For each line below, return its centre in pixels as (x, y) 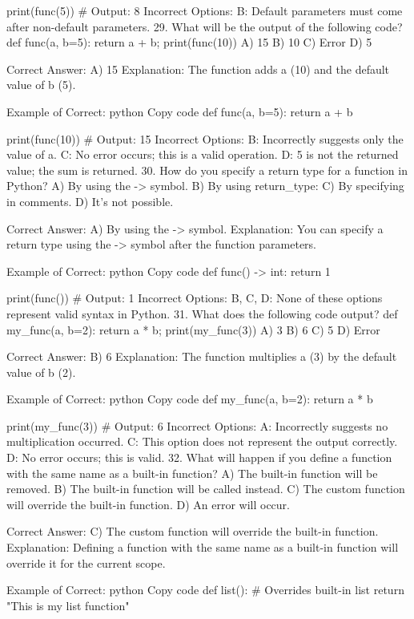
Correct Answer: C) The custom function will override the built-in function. (193, 531)
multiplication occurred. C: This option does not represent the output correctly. (202, 441)
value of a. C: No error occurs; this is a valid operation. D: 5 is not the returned (203, 154)
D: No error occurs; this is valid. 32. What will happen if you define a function (199, 457)
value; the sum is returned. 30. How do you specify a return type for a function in (207, 170)
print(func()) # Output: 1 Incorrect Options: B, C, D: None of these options (195, 298)
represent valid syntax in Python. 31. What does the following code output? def (202, 313)
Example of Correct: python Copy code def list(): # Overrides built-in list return (205, 590)
